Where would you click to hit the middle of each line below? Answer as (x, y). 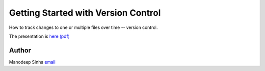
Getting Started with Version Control (85, 13)
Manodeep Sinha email (32, 62)
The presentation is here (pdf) (39, 36)
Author (20, 50)
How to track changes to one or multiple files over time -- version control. (83, 27)
